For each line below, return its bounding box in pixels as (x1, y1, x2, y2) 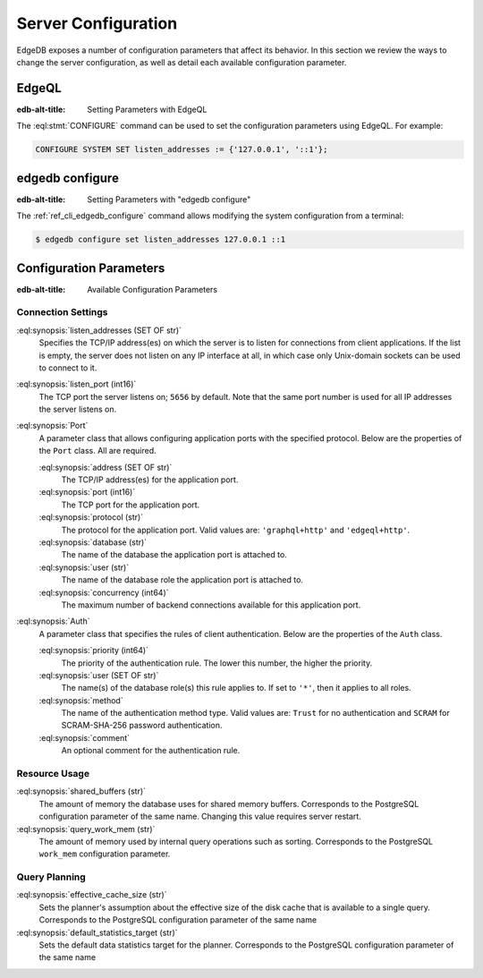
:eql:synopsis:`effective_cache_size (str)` (16, 889, 167, 900)
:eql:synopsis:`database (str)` (38, 537, 148, 548)
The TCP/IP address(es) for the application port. (61, 474, 239, 485)
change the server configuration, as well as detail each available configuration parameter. (16, 56, 347, 67)
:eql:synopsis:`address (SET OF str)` (38, 462, 173, 472)
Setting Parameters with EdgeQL (87, 104, 208, 115)
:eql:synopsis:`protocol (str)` (38, 512, 143, 523)
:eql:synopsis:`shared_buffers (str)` (16, 786, 147, 796)
